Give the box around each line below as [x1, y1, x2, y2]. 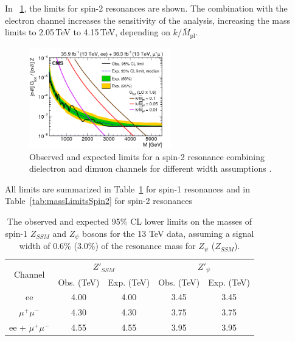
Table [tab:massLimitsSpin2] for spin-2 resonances [5, 194, 192, 207]
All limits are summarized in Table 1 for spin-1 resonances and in [5, 182, 251, 195]
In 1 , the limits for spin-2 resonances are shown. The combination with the [5, 2, 288, 14]
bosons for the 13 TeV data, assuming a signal [82, 227, 254, 239]
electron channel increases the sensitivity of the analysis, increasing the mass [5, 13, 290, 26]
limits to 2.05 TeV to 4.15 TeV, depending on [5, 26, 170, 38]
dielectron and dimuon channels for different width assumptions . [29, 162, 272, 175]
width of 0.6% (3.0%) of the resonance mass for [19, 239, 196, 252]
